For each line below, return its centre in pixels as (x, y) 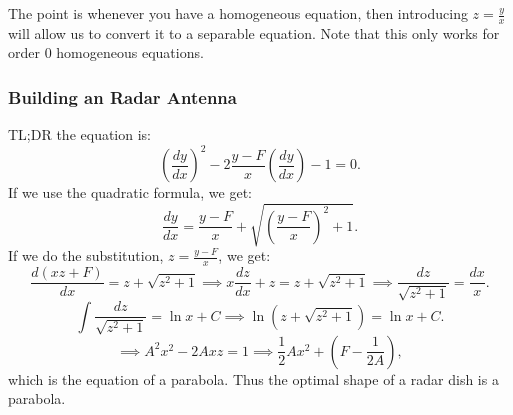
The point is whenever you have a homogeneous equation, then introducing (238, 13)
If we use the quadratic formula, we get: (130, 192)
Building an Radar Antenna (122, 96)
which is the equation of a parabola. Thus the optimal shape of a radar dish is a (253, 378)
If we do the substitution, (86, 255)
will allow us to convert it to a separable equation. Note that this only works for (254, 32)
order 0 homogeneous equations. (106, 52)
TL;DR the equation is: (79, 134)
